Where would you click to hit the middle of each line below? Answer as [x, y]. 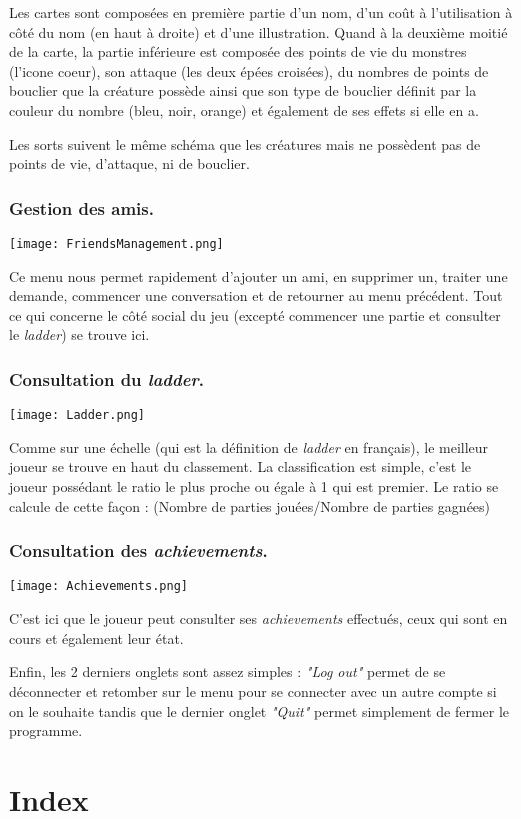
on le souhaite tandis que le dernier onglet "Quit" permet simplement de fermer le [259, 710]
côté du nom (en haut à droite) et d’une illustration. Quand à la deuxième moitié [258, 31]
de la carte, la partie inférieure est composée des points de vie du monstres [238, 51]
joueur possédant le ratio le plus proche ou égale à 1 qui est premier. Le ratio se [254, 486]
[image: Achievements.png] [98, 586]
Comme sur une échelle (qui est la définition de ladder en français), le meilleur [249, 446]
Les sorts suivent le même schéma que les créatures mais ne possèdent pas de [245, 143]
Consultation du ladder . [106, 378]
